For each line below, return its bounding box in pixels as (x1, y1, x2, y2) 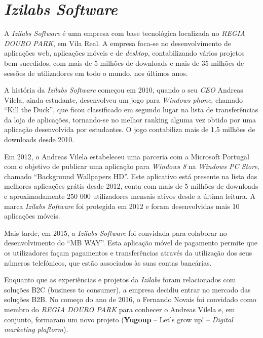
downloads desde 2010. (4, 134, 74, 145)
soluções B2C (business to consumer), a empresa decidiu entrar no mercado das (4, 284, 251, 294)
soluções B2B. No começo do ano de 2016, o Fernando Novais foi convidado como (4, 294, 256, 305)
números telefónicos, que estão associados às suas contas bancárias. (4, 257, 212, 268)
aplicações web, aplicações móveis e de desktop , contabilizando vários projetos (4, 48, 245, 58)
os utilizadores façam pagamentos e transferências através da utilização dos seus (4, 247, 252, 258)
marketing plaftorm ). (4, 324, 68, 334)
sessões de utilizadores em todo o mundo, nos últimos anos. (4, 67, 188, 78)
